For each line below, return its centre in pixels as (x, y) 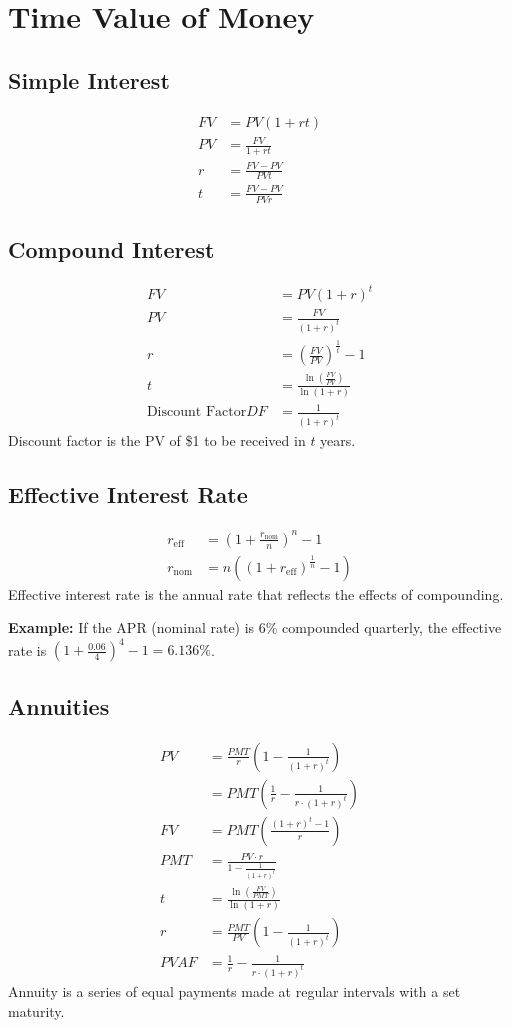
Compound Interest (111, 249)
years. (338, 440)
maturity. (36, 1010)
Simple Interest (89, 79)
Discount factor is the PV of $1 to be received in (157, 440)
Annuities (59, 705)
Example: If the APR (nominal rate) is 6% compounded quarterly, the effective (255, 627)
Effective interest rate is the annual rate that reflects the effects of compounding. (256, 593)
